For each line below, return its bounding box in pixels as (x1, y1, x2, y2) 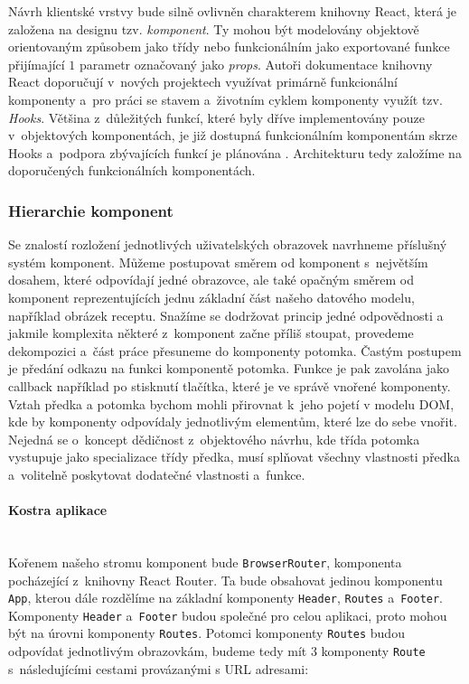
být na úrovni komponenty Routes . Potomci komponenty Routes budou (8, 623, 405, 642)
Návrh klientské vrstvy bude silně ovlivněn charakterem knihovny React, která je (8, 2, 457, 20)
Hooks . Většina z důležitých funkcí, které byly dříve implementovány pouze (8, 108, 425, 126)
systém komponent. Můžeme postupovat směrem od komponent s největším (8, 252, 428, 271)
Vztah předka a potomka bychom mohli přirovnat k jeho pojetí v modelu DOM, (8, 394, 455, 413)
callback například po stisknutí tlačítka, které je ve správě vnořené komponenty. (8, 376, 451, 395)
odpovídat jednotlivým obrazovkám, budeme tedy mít (8, 642, 307, 661)
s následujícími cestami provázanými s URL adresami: (8, 659, 309, 678)
